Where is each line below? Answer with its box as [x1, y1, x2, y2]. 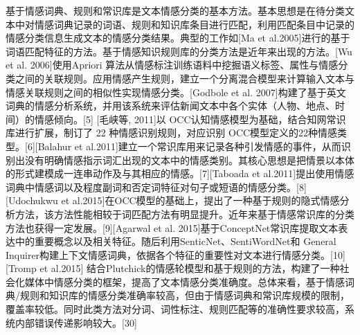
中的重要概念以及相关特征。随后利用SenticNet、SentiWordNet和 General [15, 234, 336, 248]
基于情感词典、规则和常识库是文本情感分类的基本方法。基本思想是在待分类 [6, 3, 345, 17]
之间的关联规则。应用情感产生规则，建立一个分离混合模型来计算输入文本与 [15, 71, 354, 85]
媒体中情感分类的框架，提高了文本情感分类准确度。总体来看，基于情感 [24, 274, 345, 289]
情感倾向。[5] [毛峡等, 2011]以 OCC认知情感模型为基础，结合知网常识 [34, 111, 346, 126]
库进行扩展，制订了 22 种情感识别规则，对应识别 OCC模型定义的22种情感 [6, 125, 338, 140]
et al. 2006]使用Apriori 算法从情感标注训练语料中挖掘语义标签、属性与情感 [6, 57, 339, 72]
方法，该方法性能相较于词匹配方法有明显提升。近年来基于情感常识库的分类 [15, 206, 354, 221]
